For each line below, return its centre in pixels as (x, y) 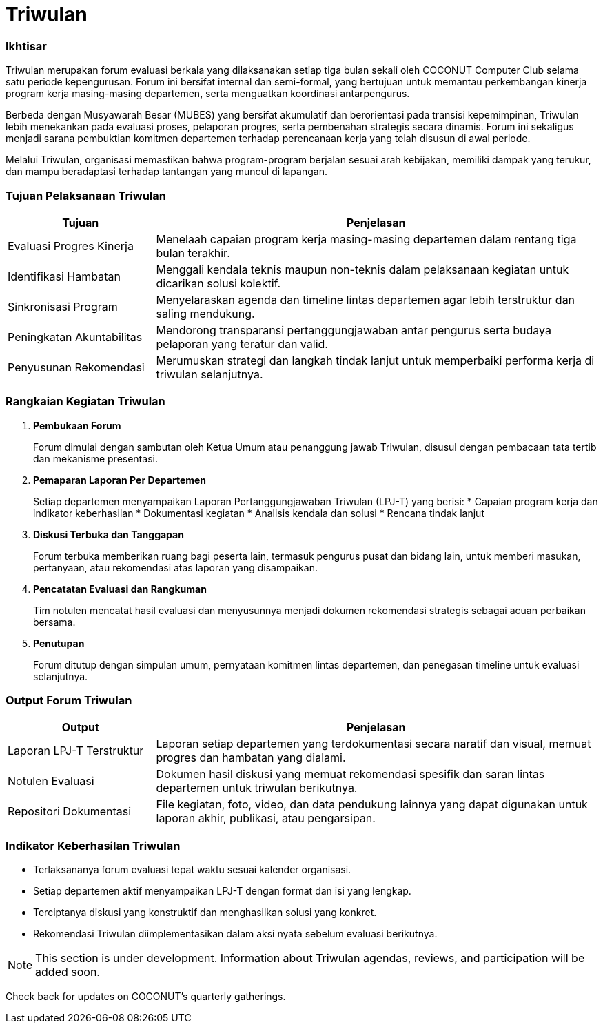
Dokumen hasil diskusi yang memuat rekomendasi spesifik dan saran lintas (350, 774)
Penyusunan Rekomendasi (76, 367)
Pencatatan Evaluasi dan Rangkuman (120, 589)
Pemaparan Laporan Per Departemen (120, 480)
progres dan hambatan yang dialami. (251, 758)
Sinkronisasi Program (63, 306)
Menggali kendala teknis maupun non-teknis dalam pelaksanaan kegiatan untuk (362, 269)
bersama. (54, 622)
